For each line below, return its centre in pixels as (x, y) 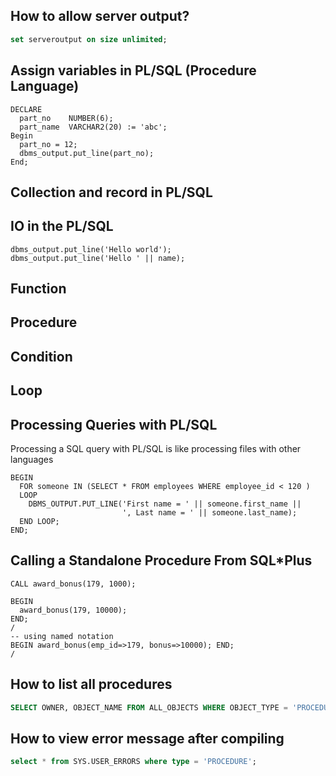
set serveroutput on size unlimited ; (89, 39)
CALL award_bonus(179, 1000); (73, 584)
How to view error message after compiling (147, 738)
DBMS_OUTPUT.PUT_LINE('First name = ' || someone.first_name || (165, 504)
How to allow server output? (100, 16)
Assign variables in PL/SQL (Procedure (133, 70)
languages (32, 460)
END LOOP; (39, 522)
